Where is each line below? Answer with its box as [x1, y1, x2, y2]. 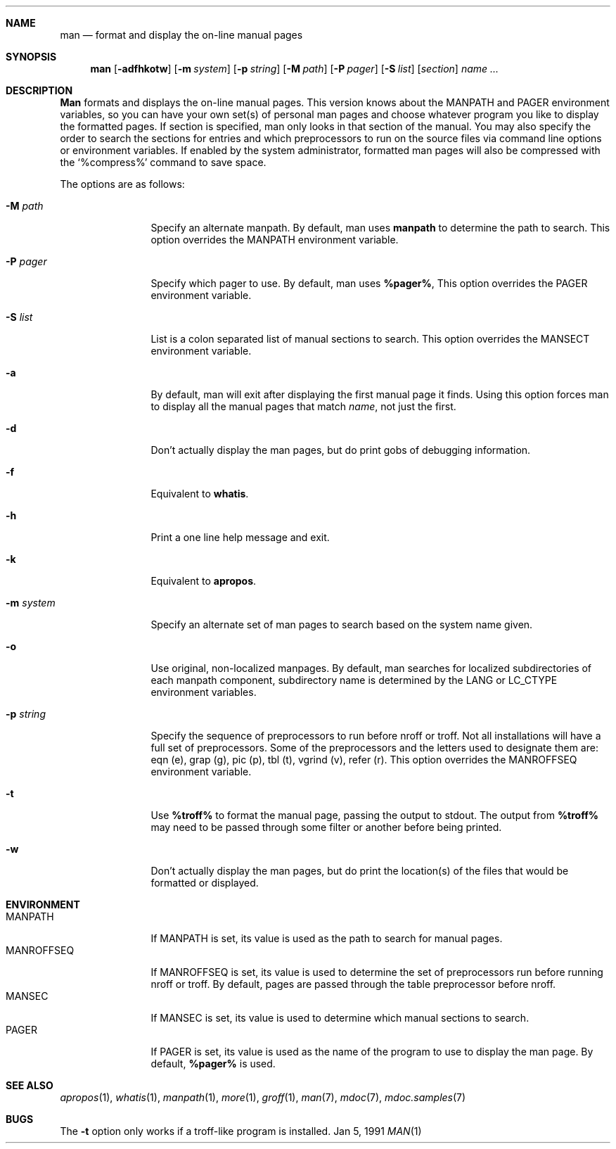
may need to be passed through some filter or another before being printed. [150, 821, 502, 833]
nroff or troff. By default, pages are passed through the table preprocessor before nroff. [150, 978, 556, 990]
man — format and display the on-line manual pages [60, 29, 303, 41]
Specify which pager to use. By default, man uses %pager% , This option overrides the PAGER [150, 277, 588, 289]
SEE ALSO [6, 1079, 53, 1091]
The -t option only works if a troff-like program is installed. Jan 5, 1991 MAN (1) [60, 1125, 422, 1137]
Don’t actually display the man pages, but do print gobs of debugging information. [150, 444, 531, 456]
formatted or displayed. [150, 877, 259, 889]
